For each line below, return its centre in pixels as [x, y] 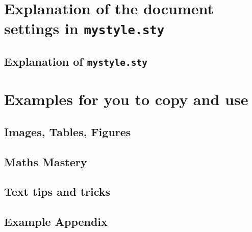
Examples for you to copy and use [126, 99]
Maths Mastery [46, 161]
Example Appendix [56, 222]
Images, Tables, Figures [68, 131]
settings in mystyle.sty [84, 28]
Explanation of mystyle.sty [76, 61]
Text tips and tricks [57, 191]
